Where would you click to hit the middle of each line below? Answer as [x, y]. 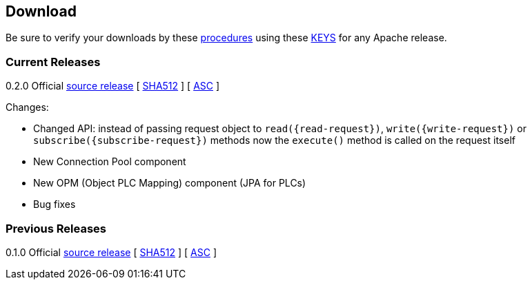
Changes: [27, 107]
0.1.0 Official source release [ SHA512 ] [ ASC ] [111, 252]
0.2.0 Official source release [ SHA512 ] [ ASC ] [113, 86]
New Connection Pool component [110, 162]
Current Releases [53, 62]
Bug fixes [55, 204]
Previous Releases [56, 228]
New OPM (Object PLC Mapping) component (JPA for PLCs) [170, 183]
